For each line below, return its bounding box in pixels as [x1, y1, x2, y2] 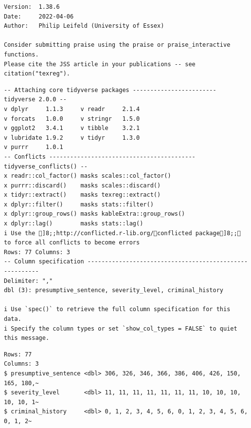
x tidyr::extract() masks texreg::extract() [4, 191, 161, 199]
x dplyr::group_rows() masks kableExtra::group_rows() [4, 210, 185, 218]
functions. [4, 51, 39, 58]
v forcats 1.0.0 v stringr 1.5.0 [4, 115, 140, 122]
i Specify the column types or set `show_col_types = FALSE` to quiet [4, 325, 237, 332]
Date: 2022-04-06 [4, 13, 74, 20]
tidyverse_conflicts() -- [4, 163, 88, 170]
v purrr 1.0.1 [4, 144, 63, 151]
